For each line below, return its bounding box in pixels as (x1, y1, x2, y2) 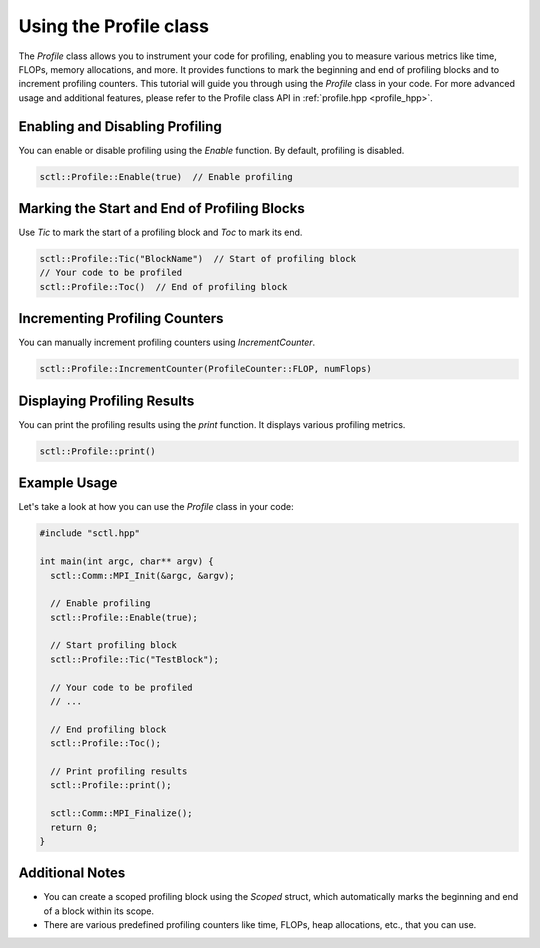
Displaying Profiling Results (18, 392, 195, 409)
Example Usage (18, 475, 118, 492)
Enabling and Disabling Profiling (18, 118, 222, 135)
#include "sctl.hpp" (39, 528, 140, 539)
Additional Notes (18, 865, 126, 882)
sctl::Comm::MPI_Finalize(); (50, 808, 194, 819)
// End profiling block (50, 723, 167, 735)
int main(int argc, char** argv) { (39, 556, 214, 567)
